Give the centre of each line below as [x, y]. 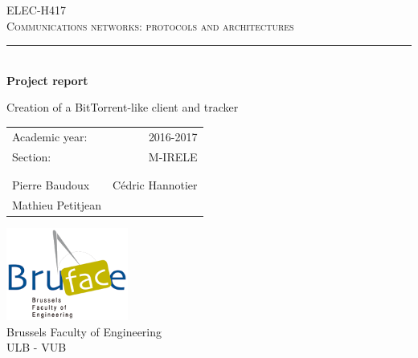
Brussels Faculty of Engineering [84, 331]
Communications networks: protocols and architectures [150, 25]
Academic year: [50, 136]
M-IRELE [173, 156]
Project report [47, 80]
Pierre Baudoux [51, 184]
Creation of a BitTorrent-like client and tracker [123, 107]
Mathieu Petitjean [57, 204]
